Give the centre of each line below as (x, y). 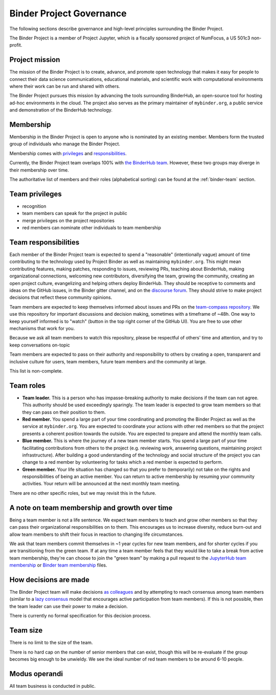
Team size (26, 630)
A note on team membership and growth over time (91, 507)
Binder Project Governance (68, 13)
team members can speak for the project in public (75, 213)
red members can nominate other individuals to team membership (91, 228)
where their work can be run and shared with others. (65, 86)
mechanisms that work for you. (42, 328)
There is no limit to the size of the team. (51, 643)
